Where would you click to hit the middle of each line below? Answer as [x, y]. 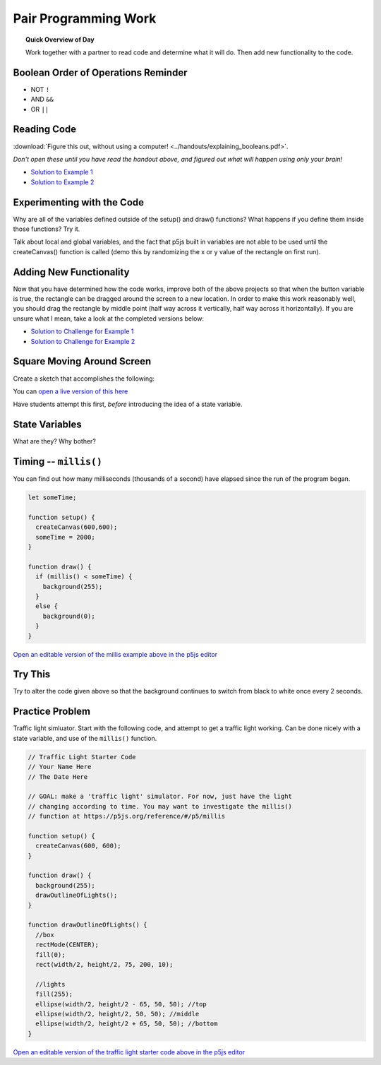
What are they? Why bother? [55, 441]
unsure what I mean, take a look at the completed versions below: [109, 319]
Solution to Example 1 [62, 172]
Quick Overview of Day [60, 40]
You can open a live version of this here [71, 391]
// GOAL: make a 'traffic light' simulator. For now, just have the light [160, 797]
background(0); [69, 616]
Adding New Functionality [71, 272]
